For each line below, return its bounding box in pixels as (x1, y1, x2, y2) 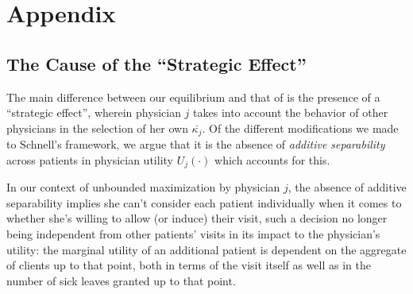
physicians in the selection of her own (6, 119, 188, 136)
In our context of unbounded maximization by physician (6, 179, 280, 195)
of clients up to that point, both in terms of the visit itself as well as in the (6, 257, 371, 273)
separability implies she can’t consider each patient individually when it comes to (6, 194, 402, 211)
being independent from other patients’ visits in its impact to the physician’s (6, 226, 380, 242)
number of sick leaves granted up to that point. (6, 272, 236, 288)
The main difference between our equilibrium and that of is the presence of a (6, 88, 380, 105)
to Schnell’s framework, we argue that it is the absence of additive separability (6, 136, 385, 153)
